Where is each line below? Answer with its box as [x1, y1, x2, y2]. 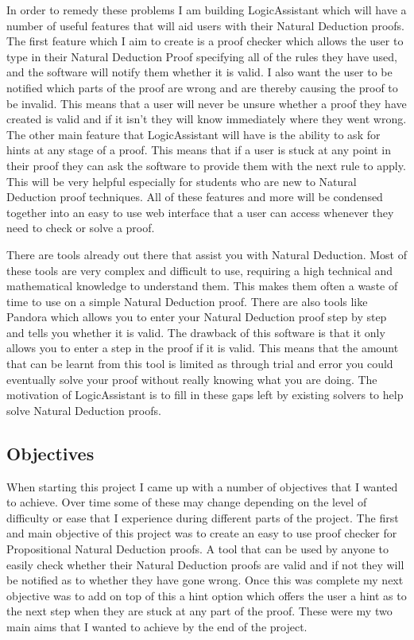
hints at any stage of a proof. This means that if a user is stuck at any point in [6, 142, 391, 158]
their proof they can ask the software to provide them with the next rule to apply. [6, 157, 406, 173]
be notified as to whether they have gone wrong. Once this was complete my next [6, 572, 404, 588]
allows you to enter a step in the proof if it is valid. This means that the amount [6, 339, 399, 356]
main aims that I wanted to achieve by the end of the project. [6, 618, 308, 634]
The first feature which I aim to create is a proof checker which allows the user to [6, 33, 404, 49]
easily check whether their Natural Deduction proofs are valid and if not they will [6, 556, 404, 572]
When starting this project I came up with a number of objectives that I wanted [6, 478, 398, 495]
